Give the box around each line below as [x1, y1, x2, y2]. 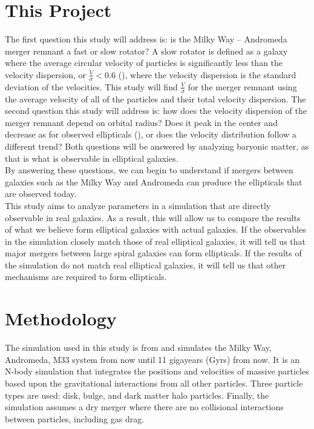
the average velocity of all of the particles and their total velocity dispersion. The [5, 92, 306, 105]
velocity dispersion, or [5, 68, 87, 81]
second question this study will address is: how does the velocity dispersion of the [5, 104, 307, 117]
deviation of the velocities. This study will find [5, 80, 178, 93]
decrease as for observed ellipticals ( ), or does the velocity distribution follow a [5, 128, 296, 141]
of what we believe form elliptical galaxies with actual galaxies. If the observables [5, 223, 306, 236]
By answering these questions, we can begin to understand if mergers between [5, 164, 293, 176]
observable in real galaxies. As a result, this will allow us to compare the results [5, 211, 301, 224]
